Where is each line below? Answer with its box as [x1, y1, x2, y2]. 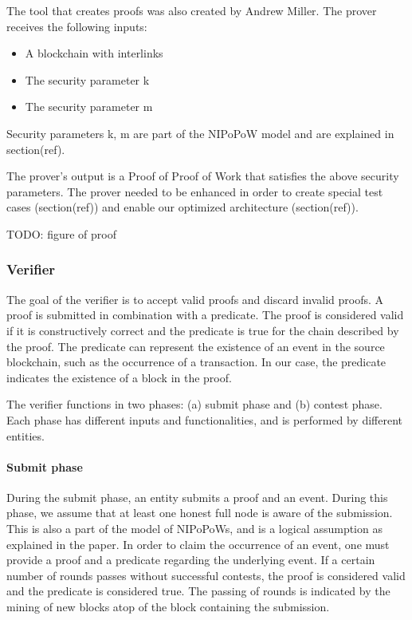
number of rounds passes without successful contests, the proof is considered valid [6, 567, 406, 583]
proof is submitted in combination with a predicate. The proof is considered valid [6, 306, 404, 323]
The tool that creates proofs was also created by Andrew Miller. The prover [6, 2, 377, 18]
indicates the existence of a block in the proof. [6, 369, 232, 385]
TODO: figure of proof [6, 225, 116, 242]
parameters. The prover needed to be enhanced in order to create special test [6, 183, 383, 199]
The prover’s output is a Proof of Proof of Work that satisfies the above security [6, 168, 399, 184]
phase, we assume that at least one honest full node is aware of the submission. [6, 504, 393, 521]
